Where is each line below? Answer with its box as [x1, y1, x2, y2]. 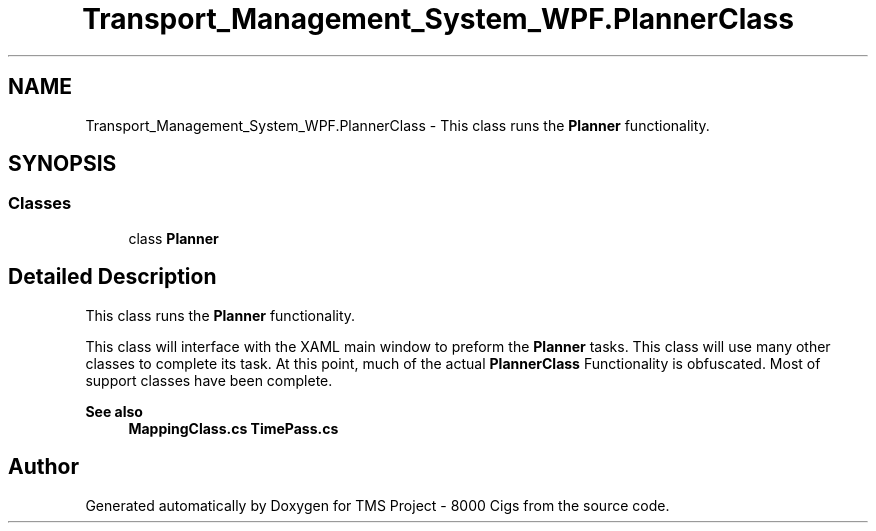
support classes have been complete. [85, 371, 333, 389]
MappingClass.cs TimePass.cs [128, 419, 339, 437]
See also [85, 402, 143, 420]
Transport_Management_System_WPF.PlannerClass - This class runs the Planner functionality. [85, 116, 710, 134]
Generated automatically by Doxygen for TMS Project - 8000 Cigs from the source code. [85, 496, 670, 514]
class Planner [128, 229, 219, 247]
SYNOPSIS [8, 151, 117, 177]
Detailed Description [8, 264, 217, 290]
